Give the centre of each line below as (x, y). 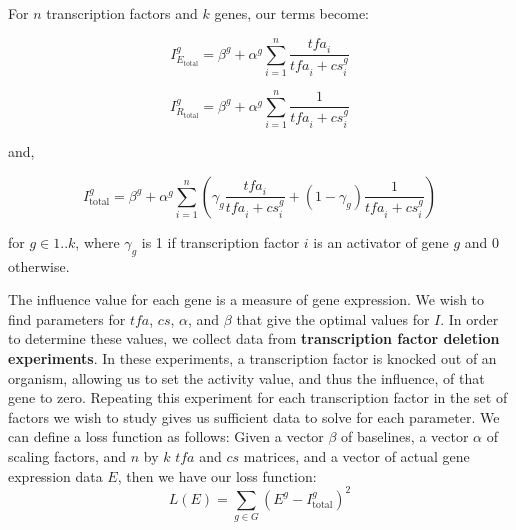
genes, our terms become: (291, 13)
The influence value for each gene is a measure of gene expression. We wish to (246, 299)
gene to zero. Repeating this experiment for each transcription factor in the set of (258, 397)
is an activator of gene (381, 241)
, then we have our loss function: (217, 475)
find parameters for (67, 318)
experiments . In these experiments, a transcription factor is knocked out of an (252, 358)
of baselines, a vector (405, 436)
